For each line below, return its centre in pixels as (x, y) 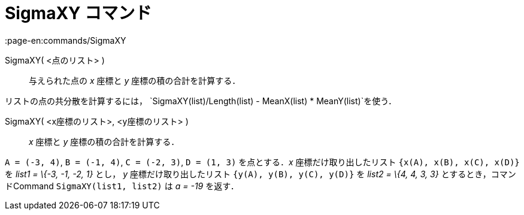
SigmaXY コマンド (78, 13)
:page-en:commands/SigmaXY (66, 40)
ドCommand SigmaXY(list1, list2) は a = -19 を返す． (122, 186)
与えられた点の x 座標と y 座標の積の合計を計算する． (135, 80)
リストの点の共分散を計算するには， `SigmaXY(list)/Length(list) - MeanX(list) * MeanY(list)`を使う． (201, 101)
